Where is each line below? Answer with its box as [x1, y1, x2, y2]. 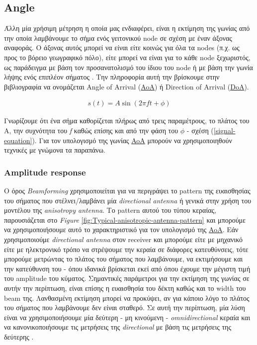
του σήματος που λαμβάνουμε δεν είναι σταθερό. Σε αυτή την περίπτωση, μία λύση [4, 302, 245, 313]
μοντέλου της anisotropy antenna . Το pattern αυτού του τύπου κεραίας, [4, 205, 216, 215]
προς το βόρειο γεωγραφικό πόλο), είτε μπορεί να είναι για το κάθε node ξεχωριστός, [4, 52, 251, 62]
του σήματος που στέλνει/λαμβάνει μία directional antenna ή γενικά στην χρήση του [4, 195, 252, 205]
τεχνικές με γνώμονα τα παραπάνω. [4, 145, 105, 155]
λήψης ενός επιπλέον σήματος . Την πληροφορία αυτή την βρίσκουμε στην [4, 72, 220, 82]
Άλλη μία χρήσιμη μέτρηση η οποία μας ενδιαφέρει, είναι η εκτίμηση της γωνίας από [4, 23, 250, 33]
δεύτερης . [4, 331, 34, 342]
